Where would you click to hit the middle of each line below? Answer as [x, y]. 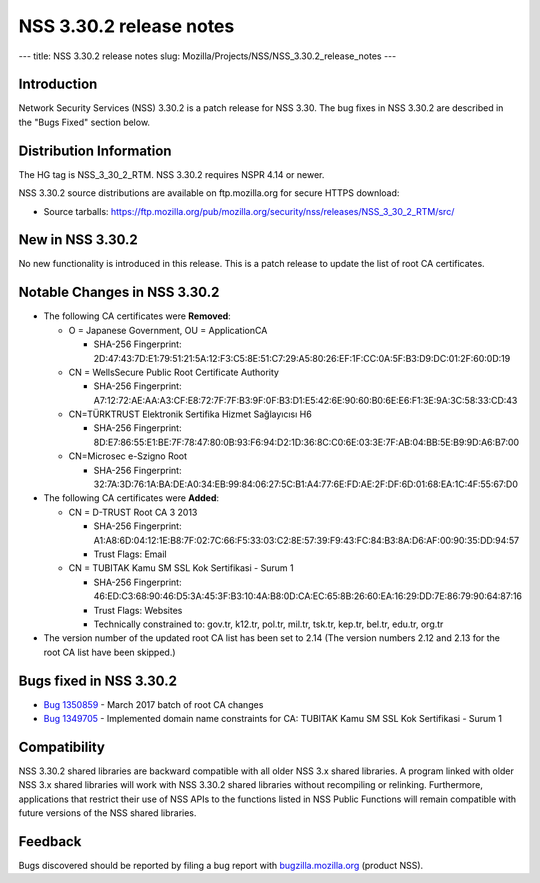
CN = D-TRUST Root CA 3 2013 [133, 512]
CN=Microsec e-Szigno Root [128, 456]
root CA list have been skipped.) [109, 652]
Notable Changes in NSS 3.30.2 [119, 292]
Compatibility [61, 746]
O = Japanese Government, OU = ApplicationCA [168, 330]
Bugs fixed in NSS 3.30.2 [97, 680]
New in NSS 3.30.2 [78, 240]
